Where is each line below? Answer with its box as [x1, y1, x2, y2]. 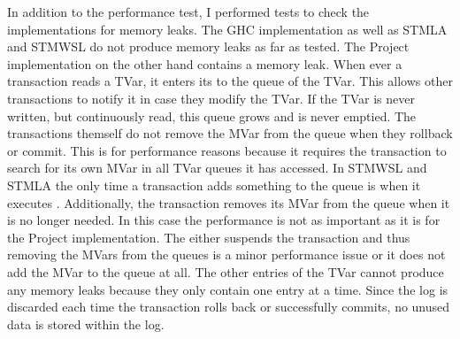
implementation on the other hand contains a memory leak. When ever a [7, 54, 402, 73]
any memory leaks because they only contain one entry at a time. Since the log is [7, 280, 448, 298]
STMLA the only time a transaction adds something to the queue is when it [7, 175, 421, 194]
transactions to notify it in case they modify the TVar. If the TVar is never [7, 89, 415, 107]
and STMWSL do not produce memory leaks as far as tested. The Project [7, 37, 410, 56]
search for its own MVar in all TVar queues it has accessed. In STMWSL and [7, 158, 427, 177]
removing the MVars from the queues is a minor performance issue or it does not [7, 245, 446, 264]
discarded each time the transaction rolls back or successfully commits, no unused [7, 297, 450, 316]
